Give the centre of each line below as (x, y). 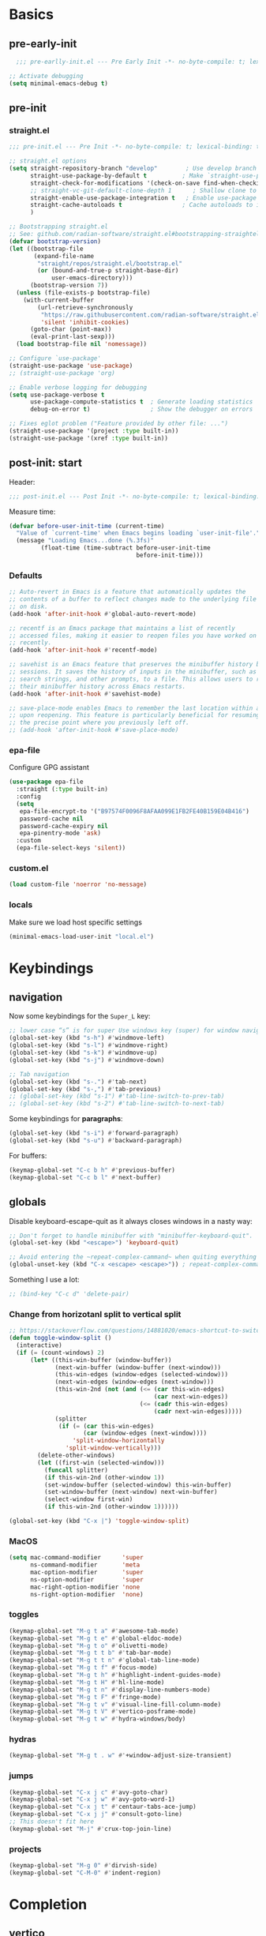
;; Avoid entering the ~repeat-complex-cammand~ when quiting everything (133, 1257)
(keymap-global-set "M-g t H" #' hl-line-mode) (87, 1682)
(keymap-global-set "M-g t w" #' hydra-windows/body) (97, 1719)
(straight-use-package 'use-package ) (71, 366)
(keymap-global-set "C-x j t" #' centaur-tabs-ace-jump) (103, 1807)
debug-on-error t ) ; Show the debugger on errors (141, 409)
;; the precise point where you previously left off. (99, 723)
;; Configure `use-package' (55, 358)
